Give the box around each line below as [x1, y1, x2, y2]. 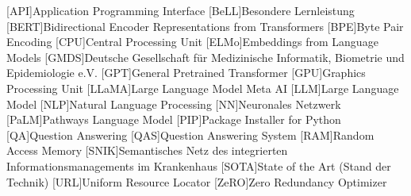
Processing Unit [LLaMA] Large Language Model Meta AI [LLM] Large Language [6, 79, 399, 96]
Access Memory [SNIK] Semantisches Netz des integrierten [6, 142, 288, 159]
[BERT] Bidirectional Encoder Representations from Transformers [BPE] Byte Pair [6, 17, 404, 34]
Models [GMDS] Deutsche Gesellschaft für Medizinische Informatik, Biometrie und [6, 48, 405, 65]
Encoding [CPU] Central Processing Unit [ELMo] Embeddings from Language [6, 33, 378, 50]
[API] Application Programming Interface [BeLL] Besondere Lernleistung [6, 2, 355, 18]
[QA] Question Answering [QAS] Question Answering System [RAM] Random [6, 126, 375, 143]
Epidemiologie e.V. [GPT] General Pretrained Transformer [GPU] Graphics [6, 64, 366, 81]
